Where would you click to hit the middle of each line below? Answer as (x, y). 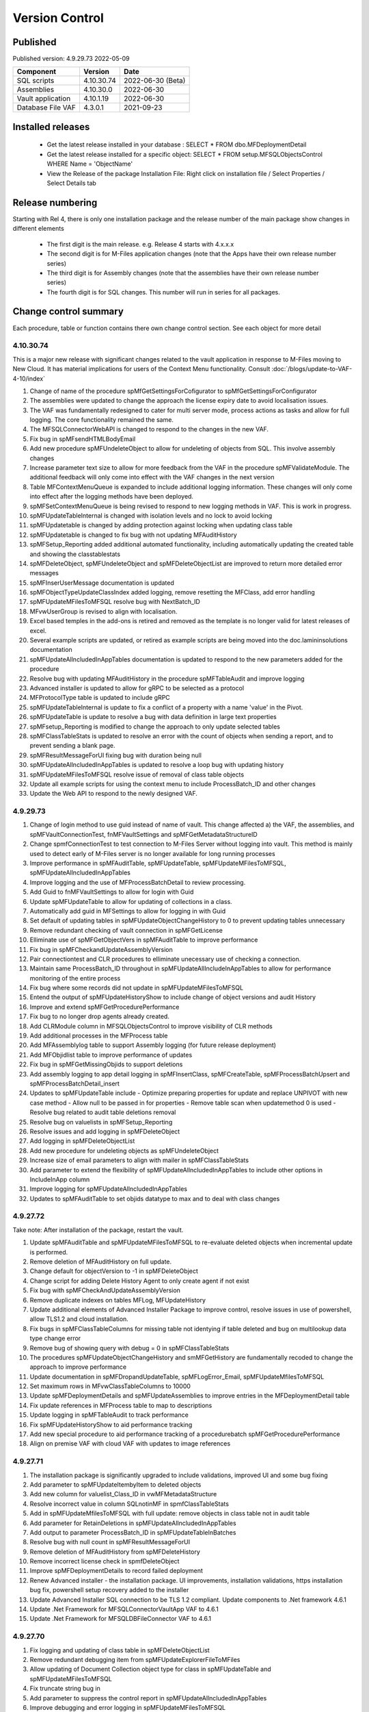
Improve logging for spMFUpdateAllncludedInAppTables (109, 1189)
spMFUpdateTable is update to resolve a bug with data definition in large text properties (153, 717)
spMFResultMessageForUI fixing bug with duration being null (115, 755)
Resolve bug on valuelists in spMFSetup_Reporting (101, 1122)
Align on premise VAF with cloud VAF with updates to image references (130, 1444)
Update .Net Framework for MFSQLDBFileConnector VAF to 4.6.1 (121, 1619)
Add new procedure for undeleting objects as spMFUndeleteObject (124, 1150)
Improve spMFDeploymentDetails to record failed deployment (116, 1571)
